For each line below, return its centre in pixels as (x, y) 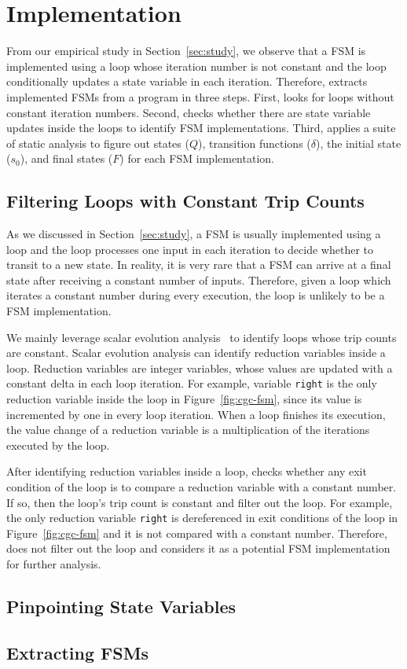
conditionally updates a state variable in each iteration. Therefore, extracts (187, 81)
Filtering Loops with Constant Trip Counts (185, 201)
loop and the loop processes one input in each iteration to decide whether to (190, 249)
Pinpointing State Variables (121, 607)
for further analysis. (54, 564)
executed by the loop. (58, 445)
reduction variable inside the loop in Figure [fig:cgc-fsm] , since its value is (184, 399)
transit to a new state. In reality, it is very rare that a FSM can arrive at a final (199, 265)
